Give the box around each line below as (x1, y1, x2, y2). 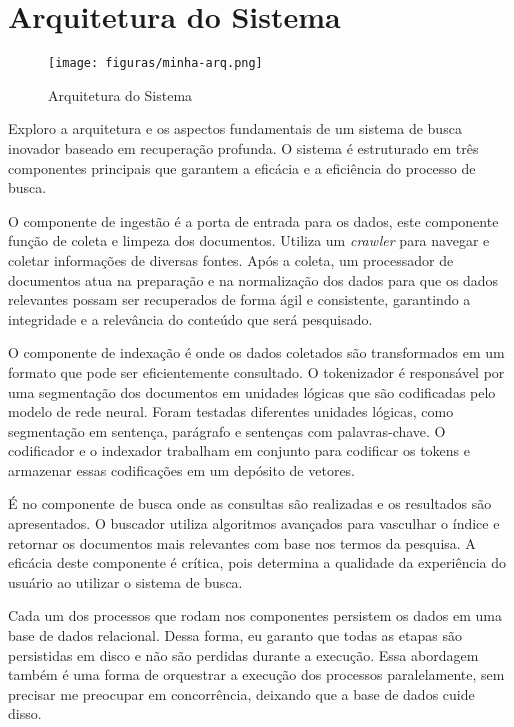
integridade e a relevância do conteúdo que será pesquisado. (8, 308, 373, 329)
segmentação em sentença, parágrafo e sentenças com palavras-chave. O (8, 420, 446, 441)
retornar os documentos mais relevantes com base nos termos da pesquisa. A (8, 532, 476, 553)
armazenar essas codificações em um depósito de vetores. (8, 459, 356, 480)
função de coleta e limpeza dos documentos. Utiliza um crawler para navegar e (8, 230, 490, 251)
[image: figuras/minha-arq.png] (48, 56, 263, 71)
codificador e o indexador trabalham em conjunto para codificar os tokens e (8, 440, 470, 461)
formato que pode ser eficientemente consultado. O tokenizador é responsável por (8, 361, 505, 382)
